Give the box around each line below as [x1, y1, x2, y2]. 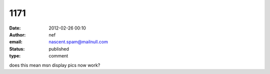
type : [9, 53, 21, 59]
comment [48, 53, 68, 59]
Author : [9, 31, 26, 37]
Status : [9, 45, 25, 52]
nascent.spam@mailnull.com [48, 39, 108, 45]
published [48, 45, 69, 52]
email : [9, 39, 22, 45]
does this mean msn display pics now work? [9, 62, 100, 68]
